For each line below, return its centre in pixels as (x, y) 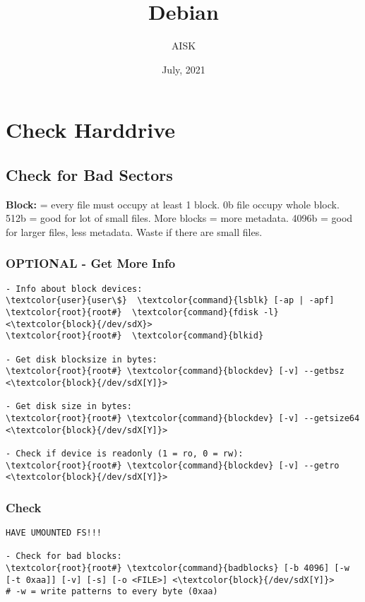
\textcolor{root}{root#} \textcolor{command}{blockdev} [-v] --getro (173, 465)
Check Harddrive (91, 130)
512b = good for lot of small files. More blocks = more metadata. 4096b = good (179, 218)
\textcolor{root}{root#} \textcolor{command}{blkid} (135, 336)
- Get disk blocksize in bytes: (82, 359)
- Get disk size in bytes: (69, 407)
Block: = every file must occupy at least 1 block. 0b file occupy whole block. (173, 204)
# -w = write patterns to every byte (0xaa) (112, 592)
